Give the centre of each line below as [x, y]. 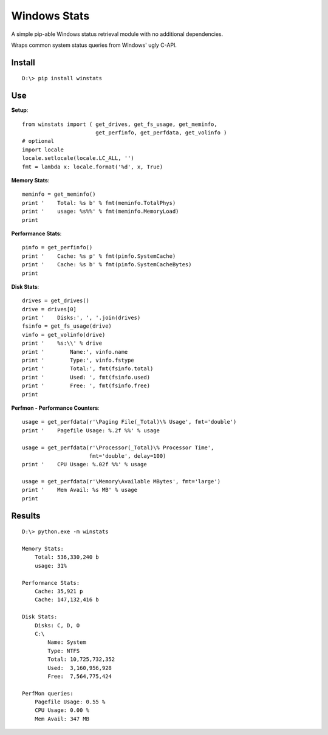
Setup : [20, 110]
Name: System [67, 642]
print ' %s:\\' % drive [62, 343]
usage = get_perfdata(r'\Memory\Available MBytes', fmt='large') [121, 481]
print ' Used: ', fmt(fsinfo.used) [86, 377]
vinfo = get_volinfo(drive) [64, 335]
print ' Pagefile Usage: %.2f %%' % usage [91, 430]
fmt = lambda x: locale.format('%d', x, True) [93, 167]
